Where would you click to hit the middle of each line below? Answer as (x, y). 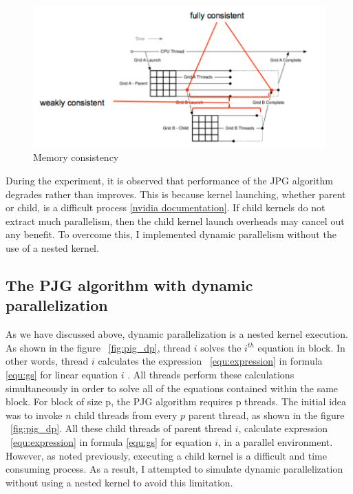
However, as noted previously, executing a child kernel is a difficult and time (166, 455)
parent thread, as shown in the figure (266, 415)
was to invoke (34, 415)
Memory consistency (76, 157)
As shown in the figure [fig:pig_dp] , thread (98, 347)
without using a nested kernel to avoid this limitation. (119, 482)
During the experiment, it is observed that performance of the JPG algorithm (169, 181)
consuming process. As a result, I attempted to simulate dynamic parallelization (174, 469)
